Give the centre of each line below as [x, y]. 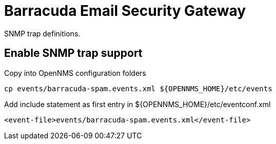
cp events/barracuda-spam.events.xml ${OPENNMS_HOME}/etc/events [138, 88]
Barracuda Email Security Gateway [125, 11]
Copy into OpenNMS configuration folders [75, 73]
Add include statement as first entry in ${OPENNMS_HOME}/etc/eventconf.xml [137, 104]
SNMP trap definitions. [42, 33]
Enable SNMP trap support [73, 53]
